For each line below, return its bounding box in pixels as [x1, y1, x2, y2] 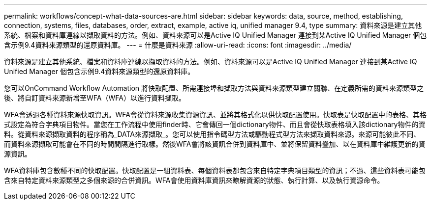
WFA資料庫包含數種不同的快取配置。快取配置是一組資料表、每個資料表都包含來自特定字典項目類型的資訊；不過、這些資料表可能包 [4, 166, 426, 175]
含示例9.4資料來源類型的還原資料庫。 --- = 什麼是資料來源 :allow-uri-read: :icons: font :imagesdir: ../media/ [4, 41, 352, 49]
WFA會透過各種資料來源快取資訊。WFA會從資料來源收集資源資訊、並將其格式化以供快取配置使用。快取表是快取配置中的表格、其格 [4, 110, 427, 119]
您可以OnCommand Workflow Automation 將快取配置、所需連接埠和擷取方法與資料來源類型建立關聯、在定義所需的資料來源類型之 [4, 84, 424, 92]
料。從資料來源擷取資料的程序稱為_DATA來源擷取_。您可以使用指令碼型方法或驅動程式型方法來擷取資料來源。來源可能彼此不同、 [4, 130, 421, 138]
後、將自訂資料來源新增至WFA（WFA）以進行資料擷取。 [4, 94, 185, 102]
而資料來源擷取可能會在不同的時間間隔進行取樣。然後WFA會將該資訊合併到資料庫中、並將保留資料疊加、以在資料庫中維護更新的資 [4, 140, 426, 148]
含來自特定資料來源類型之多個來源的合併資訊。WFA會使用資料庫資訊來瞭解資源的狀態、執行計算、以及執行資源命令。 [4, 176, 384, 184]
